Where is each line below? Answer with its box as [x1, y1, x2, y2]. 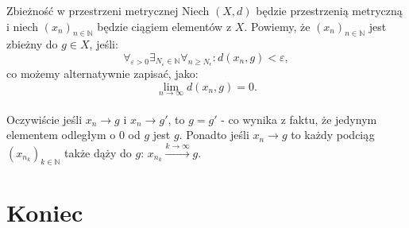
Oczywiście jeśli [6, 110, 83, 127]
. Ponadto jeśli [179, 126, 249, 143]
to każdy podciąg [291, 126, 375, 143]
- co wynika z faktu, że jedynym [221, 110, 377, 127]
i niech [6, 17, 39, 34]
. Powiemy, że [244, 17, 311, 34]
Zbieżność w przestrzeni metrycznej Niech [6, 2, 210, 18]
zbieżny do [6, 36, 58, 52]
